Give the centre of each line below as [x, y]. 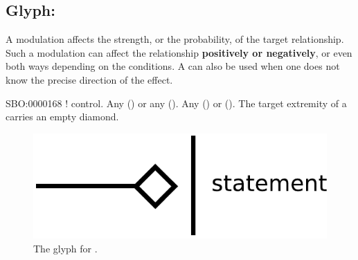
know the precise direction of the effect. [89, 79]
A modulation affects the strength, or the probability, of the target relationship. [175, 39]
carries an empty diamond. [62, 117]
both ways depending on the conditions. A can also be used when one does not [173, 66]
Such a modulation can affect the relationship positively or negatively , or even [179, 52]
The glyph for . [65, 248]
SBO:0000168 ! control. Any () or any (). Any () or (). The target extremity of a [176, 103]
